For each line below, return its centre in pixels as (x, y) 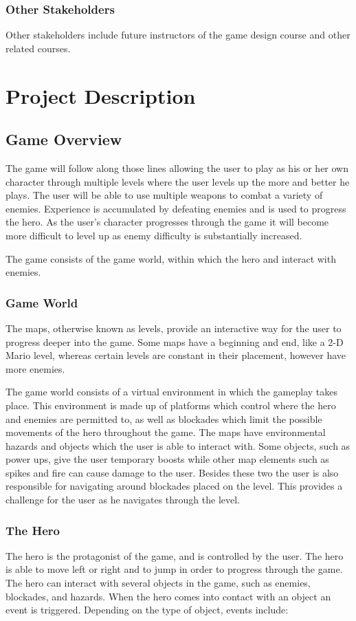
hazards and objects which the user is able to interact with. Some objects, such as (178, 445)
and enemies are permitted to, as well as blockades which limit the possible (164, 418)
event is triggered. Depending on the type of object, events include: (147, 610)
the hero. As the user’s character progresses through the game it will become (167, 222)
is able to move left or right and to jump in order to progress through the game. (174, 569)
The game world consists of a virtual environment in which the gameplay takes (171, 392)
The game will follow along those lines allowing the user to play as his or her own (177, 167)
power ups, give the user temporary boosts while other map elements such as (167, 459)
